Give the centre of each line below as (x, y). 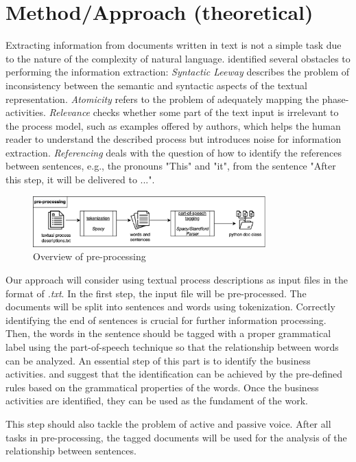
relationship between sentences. (71, 451)
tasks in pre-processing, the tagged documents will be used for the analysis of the (176, 437)
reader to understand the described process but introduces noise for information (174, 139)
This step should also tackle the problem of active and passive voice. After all (168, 423)
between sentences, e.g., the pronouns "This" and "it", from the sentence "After (171, 166)
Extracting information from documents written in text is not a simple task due (174, 45)
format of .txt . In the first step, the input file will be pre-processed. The (156, 293)
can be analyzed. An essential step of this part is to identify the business (158, 360)
